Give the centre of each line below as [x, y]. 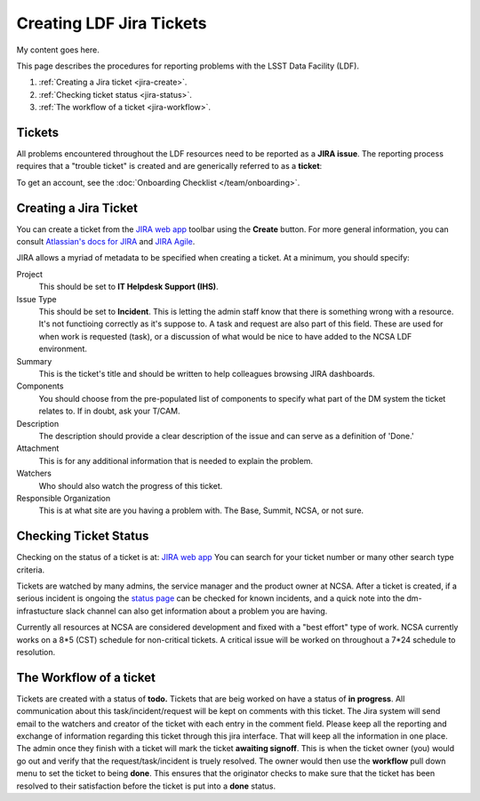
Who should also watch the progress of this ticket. [131, 485]
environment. [63, 349]
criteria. [31, 570]
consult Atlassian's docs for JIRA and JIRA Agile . [106, 242]
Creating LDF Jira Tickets [112, 23]
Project [30, 274]
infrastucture [40, 611]
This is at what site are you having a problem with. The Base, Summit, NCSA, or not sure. [201, 510]
